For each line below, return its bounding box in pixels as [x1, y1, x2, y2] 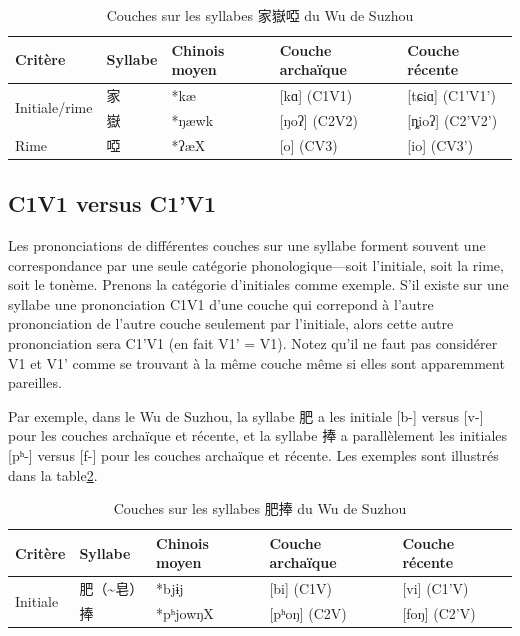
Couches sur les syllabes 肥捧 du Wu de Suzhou [113, 498, 407, 519]
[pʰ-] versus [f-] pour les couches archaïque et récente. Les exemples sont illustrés [8, 444, 499, 465]
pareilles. [8, 372, 62, 393]
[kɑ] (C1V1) [279, 85, 353, 106]
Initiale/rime [15, 97, 93, 118]
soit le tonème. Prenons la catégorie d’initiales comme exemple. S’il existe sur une [8, 274, 509, 295]
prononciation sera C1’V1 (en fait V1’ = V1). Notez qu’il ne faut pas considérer [8, 332, 498, 353]
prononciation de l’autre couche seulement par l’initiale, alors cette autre [8, 313, 454, 334]
